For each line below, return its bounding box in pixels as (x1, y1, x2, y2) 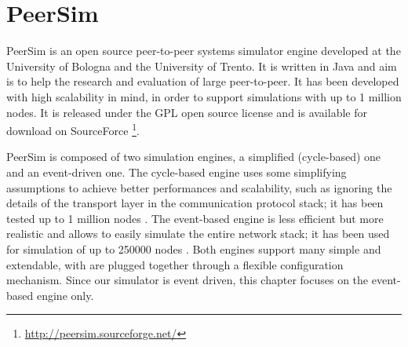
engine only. (36, 287, 94, 303)
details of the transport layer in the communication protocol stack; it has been (6, 195, 384, 211)
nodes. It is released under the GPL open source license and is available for (6, 104, 367, 120)
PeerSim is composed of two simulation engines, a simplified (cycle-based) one (6, 148, 381, 165)
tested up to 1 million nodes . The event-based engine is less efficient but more (6, 210, 384, 226)
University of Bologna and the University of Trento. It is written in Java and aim (6, 57, 397, 74)
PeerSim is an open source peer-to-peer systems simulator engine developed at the (6, 42, 401, 59)
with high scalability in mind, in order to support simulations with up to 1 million (6, 88, 402, 104)
